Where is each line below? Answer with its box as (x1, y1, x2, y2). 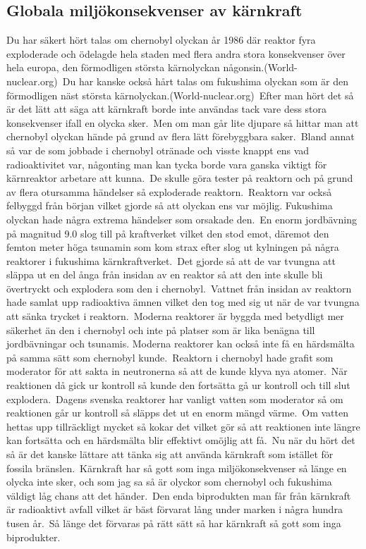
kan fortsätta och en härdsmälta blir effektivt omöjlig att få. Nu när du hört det (6, 433, 355, 448)
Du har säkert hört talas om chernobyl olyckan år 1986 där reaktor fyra (6, 32, 316, 47)
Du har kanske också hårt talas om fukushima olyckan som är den (62, 73, 348, 88)
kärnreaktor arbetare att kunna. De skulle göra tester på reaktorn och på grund (6, 171, 353, 185)
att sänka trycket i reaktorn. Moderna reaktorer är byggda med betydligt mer (6, 309, 344, 323)
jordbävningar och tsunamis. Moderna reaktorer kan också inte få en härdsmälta (6, 336, 355, 351)
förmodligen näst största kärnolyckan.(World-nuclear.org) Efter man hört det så (6, 87, 354, 102)
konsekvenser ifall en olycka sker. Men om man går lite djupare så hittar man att (6, 115, 359, 130)
